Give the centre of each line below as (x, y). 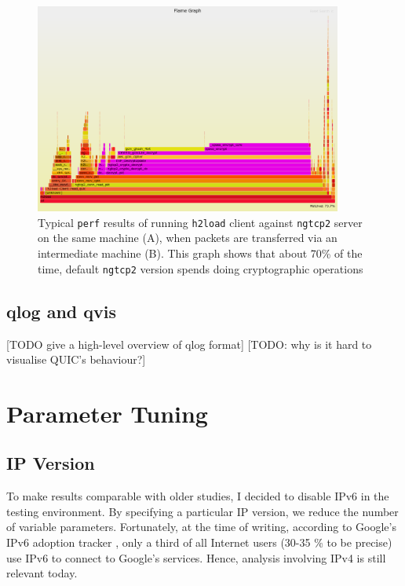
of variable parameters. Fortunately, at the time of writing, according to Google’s (201, 527)
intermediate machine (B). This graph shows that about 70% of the (200, 253)
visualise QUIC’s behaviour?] (76, 359)
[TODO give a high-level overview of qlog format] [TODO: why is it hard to (189, 344)
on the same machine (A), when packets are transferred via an (188, 238)
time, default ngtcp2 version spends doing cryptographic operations (201, 268)
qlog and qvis (61, 311)
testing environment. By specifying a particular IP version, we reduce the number (202, 511)
